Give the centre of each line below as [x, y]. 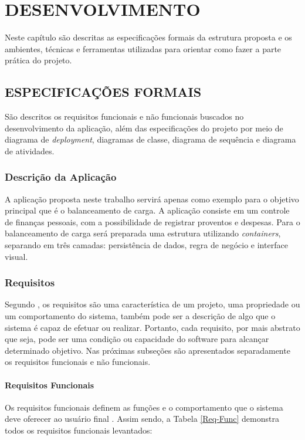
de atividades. [30, 150]
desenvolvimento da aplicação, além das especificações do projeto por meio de [144, 128]
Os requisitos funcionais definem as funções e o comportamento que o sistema [144, 407]
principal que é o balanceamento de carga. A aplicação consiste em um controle [147, 210]
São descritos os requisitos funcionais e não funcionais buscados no [124, 116]
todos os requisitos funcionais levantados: [79, 430]
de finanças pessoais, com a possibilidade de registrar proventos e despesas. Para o [152, 221]
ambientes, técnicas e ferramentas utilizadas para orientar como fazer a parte [143, 48]
